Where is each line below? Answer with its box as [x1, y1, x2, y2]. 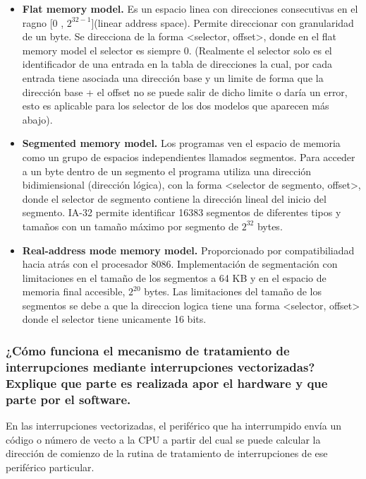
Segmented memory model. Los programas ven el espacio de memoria [22, 136, 341, 150]
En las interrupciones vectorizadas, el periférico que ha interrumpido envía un [6, 418, 341, 433]
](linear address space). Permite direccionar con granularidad [91, 15, 354, 30]
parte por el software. [6, 390, 131, 408]
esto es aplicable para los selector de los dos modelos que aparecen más [22, 98, 329, 113]
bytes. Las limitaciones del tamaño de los [144, 284, 322, 299]
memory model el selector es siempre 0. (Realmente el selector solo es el [22, 42, 332, 57]
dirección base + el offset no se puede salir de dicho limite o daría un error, [22, 84, 348, 99]
